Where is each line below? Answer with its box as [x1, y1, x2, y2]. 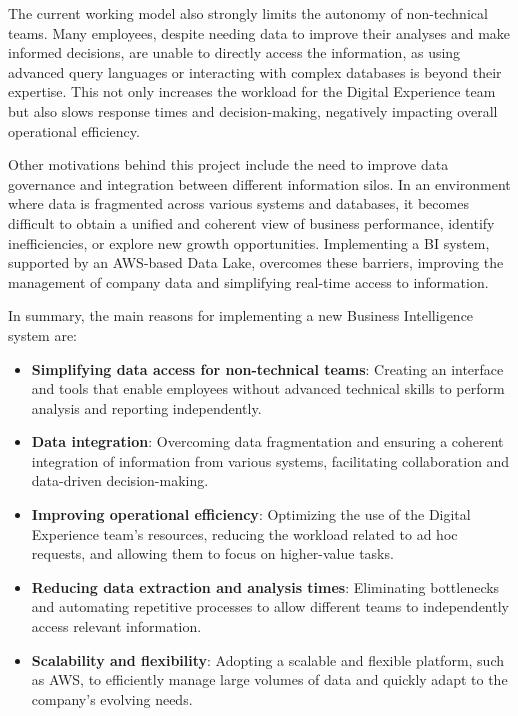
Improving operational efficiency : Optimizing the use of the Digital [31, 504, 471, 525]
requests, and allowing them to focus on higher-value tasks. [31, 543, 394, 564]
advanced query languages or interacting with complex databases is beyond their [8, 61, 502, 82]
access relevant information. [31, 616, 202, 637]
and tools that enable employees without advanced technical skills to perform [31, 378, 505, 399]
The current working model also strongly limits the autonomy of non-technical [8, 3, 488, 23]
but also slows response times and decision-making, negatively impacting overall [8, 100, 498, 121]
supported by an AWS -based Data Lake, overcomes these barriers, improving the [8, 252, 504, 273]
